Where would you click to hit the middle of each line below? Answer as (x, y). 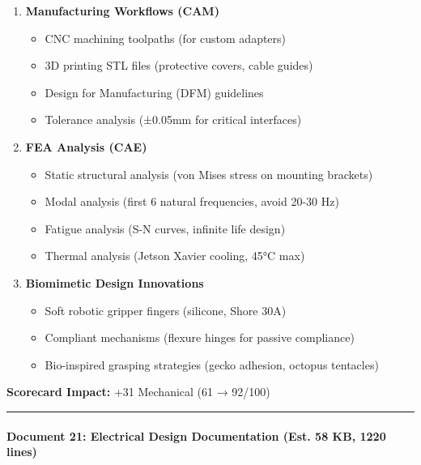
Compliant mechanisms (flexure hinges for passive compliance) (200, 337)
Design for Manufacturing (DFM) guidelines (154, 92)
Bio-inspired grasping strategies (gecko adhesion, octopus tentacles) (212, 364)
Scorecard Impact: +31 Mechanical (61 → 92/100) (138, 392)
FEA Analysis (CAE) (86, 146)
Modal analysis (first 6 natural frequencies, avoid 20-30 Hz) (192, 201)
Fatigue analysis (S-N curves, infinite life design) (165, 228)
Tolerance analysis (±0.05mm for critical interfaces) (173, 119)
